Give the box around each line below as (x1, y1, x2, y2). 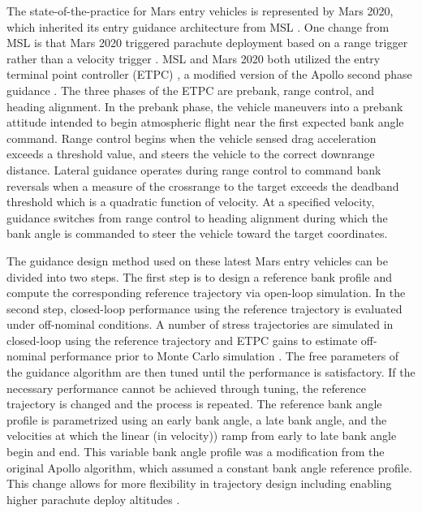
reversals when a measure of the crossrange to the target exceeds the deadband (6, 177, 399, 194)
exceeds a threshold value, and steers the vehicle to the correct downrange (6, 145, 375, 162)
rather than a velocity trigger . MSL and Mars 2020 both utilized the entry (6, 50, 381, 67)
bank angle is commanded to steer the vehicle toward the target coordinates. (6, 225, 388, 242)
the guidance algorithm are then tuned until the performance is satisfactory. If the (6, 364, 416, 381)
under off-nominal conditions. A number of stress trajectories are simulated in (6, 316, 394, 333)
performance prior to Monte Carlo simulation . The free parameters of (50, 347, 399, 364)
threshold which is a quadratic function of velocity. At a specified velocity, (6, 193, 375, 210)
